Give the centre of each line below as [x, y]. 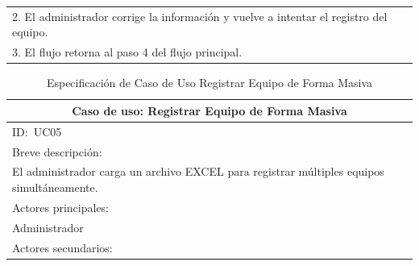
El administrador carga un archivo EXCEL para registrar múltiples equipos [198, 171]
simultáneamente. [55, 187]
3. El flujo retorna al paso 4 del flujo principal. [127, 52]
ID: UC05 [37, 131]
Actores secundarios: [62, 247]
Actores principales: [61, 207]
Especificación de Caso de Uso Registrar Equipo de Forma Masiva [209, 83]
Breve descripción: [57, 151]
